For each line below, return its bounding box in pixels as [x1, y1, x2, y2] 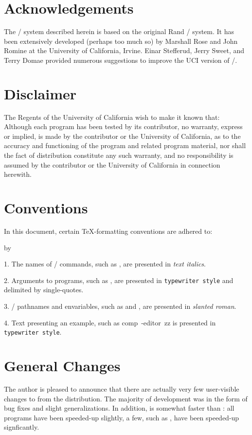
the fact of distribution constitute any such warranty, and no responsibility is [4, 150, 234, 160]
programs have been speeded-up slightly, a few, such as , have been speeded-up [4, 412, 239, 422]
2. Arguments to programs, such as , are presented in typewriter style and [4, 275, 234, 285]
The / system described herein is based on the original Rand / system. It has [4, 26, 234, 37]
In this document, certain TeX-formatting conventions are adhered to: [4, 226, 213, 236]
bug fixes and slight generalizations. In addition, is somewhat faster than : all [4, 403, 234, 413]
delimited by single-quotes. [4, 284, 84, 295]
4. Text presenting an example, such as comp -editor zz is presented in [4, 317, 216, 327]
